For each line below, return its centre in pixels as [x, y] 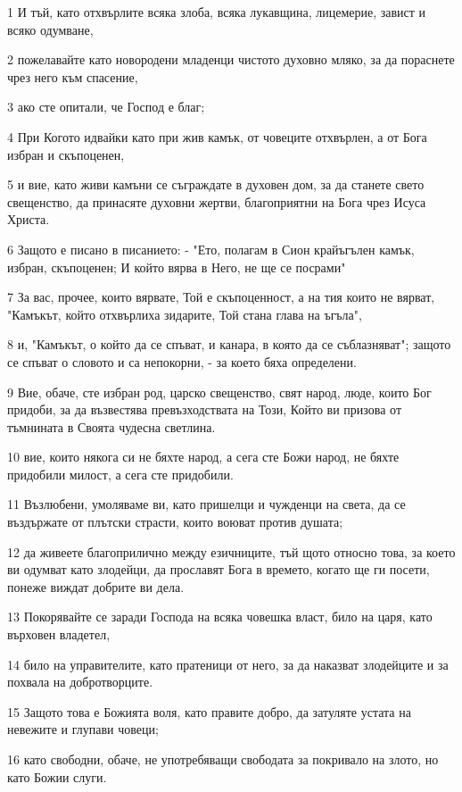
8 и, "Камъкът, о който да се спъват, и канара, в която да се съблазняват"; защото [229, 344]
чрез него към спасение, [73, 76]
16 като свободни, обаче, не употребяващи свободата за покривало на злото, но [223, 759]
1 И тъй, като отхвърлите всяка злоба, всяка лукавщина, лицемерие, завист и [217, 12]
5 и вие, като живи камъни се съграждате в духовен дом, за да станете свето [216, 184]
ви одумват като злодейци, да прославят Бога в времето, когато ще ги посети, [219, 569]
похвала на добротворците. [80, 682]
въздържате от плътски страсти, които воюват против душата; [175, 522]
